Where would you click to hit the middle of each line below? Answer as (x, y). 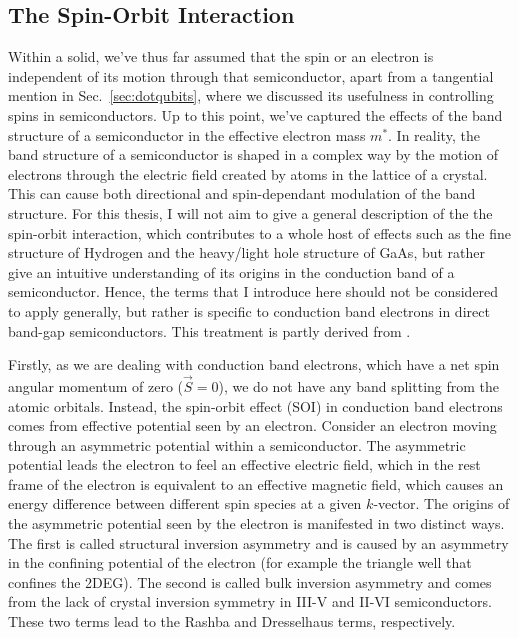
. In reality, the (434, 134)
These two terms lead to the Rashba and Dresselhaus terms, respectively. (232, 621)
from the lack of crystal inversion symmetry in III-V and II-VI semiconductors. (250, 601)
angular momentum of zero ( (96, 385)
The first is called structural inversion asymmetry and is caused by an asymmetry (258, 542)
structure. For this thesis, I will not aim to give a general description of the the (250, 212)
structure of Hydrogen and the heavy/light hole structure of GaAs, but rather (247, 252)
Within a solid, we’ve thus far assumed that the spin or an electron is (221, 56)
